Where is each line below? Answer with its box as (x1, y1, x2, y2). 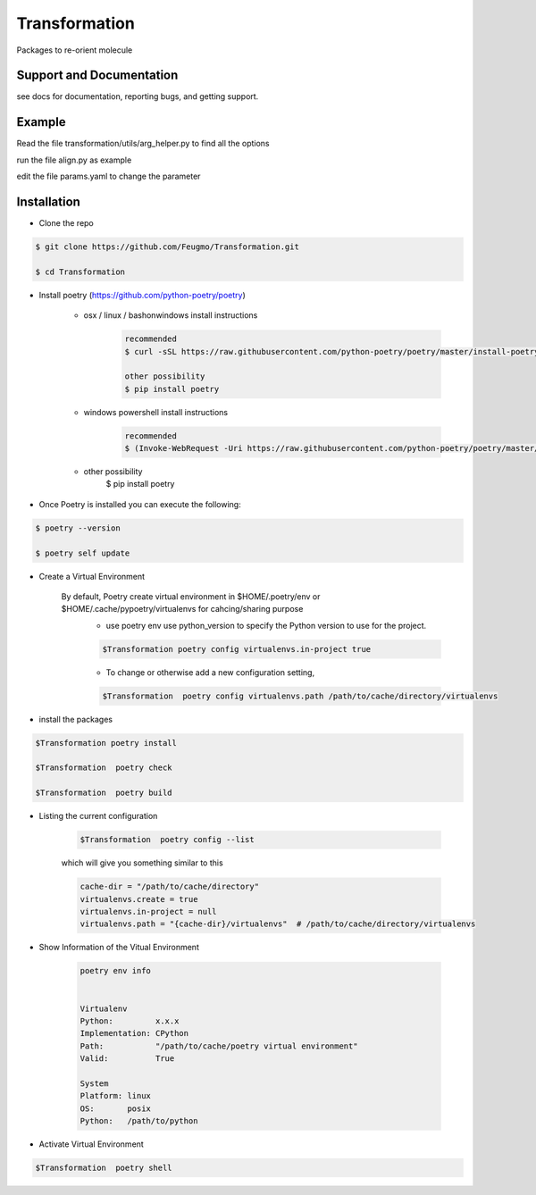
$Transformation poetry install (35, 738, 178, 748)
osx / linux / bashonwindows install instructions (83, 310, 258, 321)
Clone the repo (38, 218, 94, 229)
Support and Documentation (16, 68, 179, 83)
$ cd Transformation (35, 266, 125, 277)
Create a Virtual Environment (38, 571, 146, 581)
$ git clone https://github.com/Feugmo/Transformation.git (35, 242, 299, 252)
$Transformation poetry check (35, 763, 173, 773)
